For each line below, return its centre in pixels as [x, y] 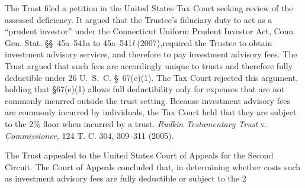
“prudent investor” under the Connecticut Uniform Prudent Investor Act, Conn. [150, 31]
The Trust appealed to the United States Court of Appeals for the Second [139, 155]
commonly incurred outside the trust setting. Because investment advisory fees [147, 100]
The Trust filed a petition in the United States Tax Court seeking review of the [149, 8]
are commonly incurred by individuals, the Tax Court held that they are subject [151, 112]
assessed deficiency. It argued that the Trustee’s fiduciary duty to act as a [139, 19]
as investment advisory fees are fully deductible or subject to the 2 [126, 178]
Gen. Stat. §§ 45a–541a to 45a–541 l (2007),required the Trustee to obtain [139, 42]
